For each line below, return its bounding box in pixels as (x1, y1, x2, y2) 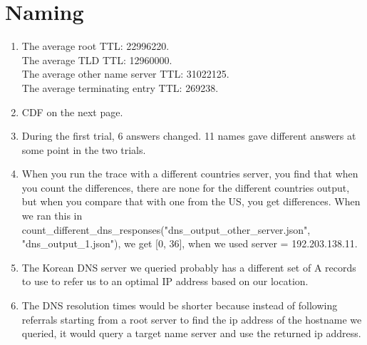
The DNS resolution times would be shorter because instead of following (21, 298, 338, 313)
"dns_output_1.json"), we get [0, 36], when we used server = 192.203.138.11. (21, 236, 358, 251)
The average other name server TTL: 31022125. (21, 66, 229, 81)
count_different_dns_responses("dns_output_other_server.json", (21, 222, 311, 237)
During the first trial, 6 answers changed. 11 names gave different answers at (21, 128, 356, 143)
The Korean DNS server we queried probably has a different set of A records (21, 259, 356, 274)
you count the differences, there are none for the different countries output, (21, 180, 350, 195)
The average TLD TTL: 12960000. (21, 52, 172, 67)
